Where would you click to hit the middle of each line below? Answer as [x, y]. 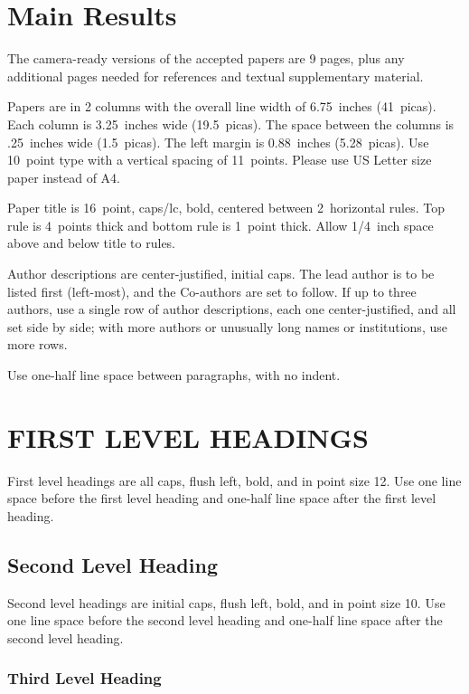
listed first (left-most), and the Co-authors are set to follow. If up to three [212, 291]
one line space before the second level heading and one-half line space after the [225, 620]
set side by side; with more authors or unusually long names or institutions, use [227, 326]
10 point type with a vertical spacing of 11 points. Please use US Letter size [220, 160]
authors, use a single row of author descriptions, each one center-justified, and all [232, 309]
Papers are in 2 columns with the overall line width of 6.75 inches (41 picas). [222, 106]
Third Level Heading [84, 678]
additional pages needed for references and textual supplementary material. [216, 76]
